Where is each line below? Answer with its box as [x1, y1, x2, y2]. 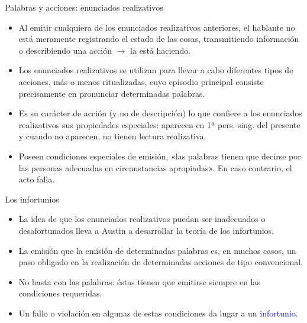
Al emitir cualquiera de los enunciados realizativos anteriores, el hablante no [18, 21, 295, 33]
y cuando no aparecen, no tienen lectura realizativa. [18, 130, 206, 142]
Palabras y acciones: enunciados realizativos [5, 1, 163, 13]
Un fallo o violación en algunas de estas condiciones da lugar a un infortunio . [18, 306, 298, 319]
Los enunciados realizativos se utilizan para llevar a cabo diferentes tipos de [18, 64, 293, 76]
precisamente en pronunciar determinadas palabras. [18, 87, 205, 99]
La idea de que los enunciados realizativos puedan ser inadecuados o [18, 213, 266, 225]
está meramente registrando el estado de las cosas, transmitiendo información [18, 32, 299, 45]
